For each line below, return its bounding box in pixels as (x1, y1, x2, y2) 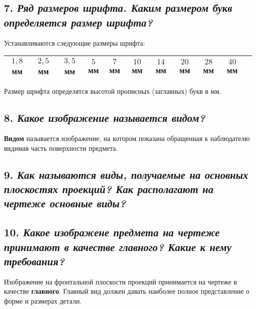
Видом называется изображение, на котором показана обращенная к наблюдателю (4, 133, 250, 143)
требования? (4, 253, 64, 268)
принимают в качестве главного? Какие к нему (4, 239, 231, 254)
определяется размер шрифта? (4, 14, 153, 29)
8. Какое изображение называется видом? (4, 110, 205, 125)
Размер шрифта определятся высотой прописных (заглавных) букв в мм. (4, 86, 222, 96)
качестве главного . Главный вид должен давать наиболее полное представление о (4, 286, 250, 296)
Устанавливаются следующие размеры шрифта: (4, 37, 145, 48)
